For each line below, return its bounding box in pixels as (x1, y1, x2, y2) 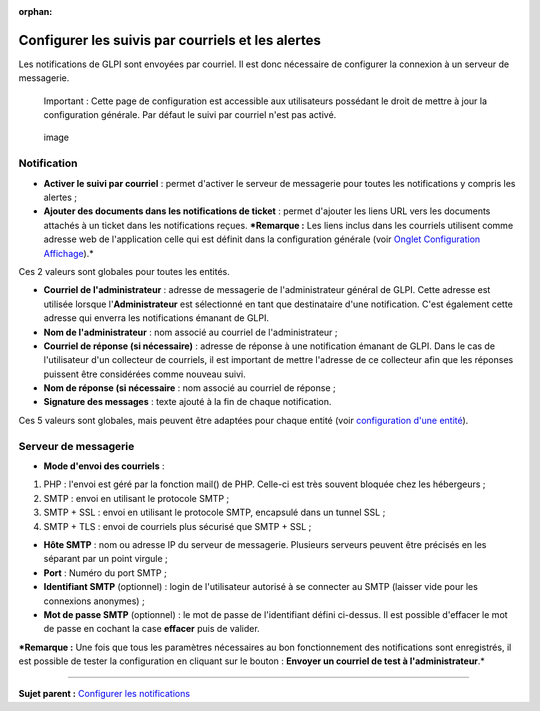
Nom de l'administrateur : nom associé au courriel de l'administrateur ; (43, 326, 339, 338)
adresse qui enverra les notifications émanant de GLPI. (43, 312, 270, 324)
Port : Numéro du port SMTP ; (43, 566, 167, 579)
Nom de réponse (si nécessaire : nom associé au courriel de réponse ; (43, 382, 336, 394)
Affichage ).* (43, 247, 94, 259)
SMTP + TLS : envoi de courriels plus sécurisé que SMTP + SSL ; (43, 520, 312, 532)
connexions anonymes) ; (43, 595, 145, 607)
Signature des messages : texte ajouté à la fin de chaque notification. (43, 396, 332, 408)
